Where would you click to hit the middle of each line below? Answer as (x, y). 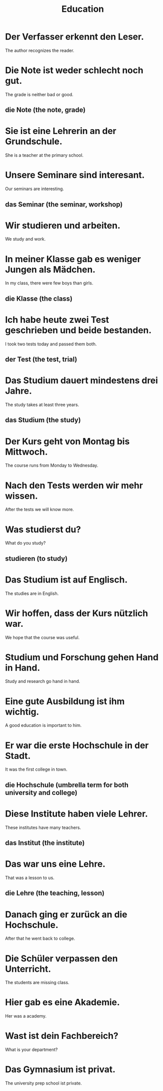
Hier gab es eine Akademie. (63, 1003)
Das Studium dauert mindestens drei (82, 381)
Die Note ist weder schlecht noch (74, 70)
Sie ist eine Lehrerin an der (61, 131)
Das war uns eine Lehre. (55, 864)
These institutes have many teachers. (43, 827)
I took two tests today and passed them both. (51, 344)
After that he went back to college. (40, 938)
